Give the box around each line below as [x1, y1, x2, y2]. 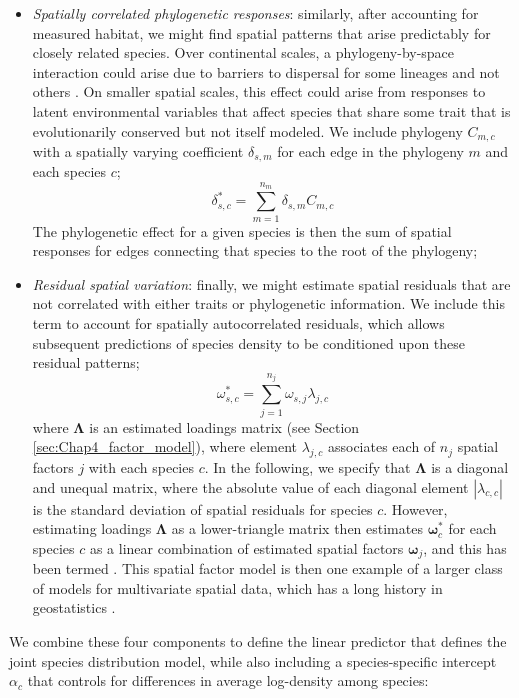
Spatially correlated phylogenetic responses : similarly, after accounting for [32, 3, 479, 23]
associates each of [327, 436, 436, 457]
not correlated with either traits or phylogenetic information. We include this [32, 293, 505, 314]
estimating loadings [32, 518, 152, 539]
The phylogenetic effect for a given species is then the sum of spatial [32, 220, 452, 241]
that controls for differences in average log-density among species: [27, 670, 429, 691]
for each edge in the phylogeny [277, 141, 464, 162]
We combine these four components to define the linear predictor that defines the [9, 630, 507, 651]
